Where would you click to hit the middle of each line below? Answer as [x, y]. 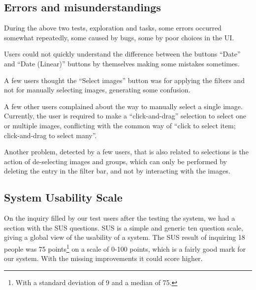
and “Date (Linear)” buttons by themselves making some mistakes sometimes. [122, 63]
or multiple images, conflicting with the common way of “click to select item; [120, 125]
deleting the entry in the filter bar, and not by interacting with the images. [117, 171]
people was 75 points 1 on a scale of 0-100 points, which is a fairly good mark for [125, 248]
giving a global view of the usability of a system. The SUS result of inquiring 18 [125, 237]
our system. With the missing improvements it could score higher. [103, 258]
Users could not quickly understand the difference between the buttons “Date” [122, 54]
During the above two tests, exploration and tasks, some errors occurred [113, 28]
